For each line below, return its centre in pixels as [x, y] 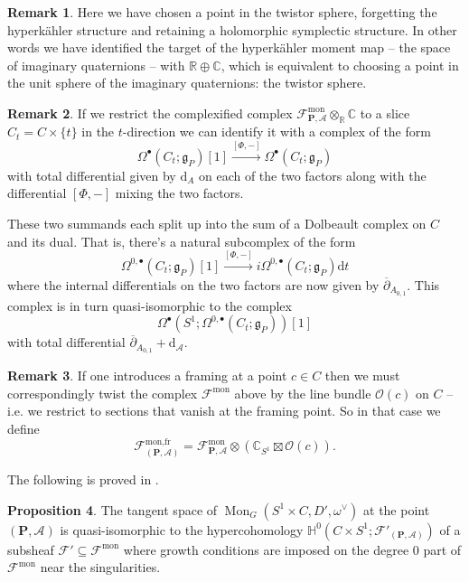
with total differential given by [92, 175]
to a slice [385, 113]
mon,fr [158, 441]
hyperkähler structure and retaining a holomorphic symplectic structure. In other [232, 29]
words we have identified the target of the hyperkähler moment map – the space [229, 47]
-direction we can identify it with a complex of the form [277, 131]
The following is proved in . [83, 479]
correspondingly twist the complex [103, 393]
